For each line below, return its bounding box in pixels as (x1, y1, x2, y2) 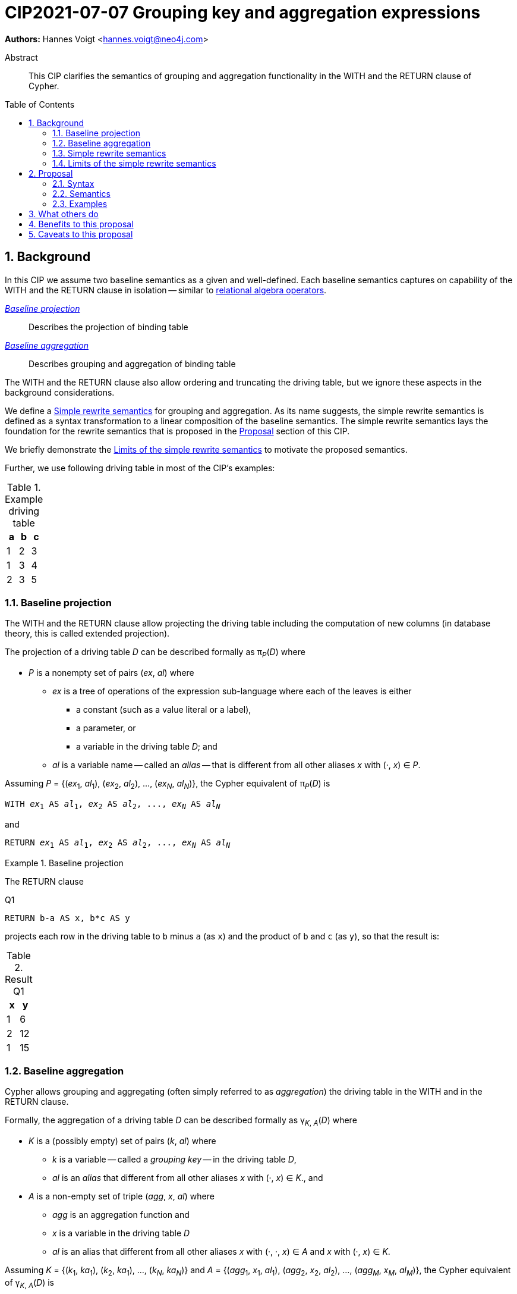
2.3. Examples (52, 198, 108, 209)
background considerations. (5, 387, 115, 397)
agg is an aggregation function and (52, 1210, 190, 1220)
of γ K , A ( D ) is (5, 1277, 54, 1290)
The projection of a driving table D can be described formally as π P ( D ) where (5, 647, 305, 660)
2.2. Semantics (52, 188, 111, 199)
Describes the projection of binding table (29, 321, 188, 332)
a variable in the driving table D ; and (76, 741, 217, 752)
